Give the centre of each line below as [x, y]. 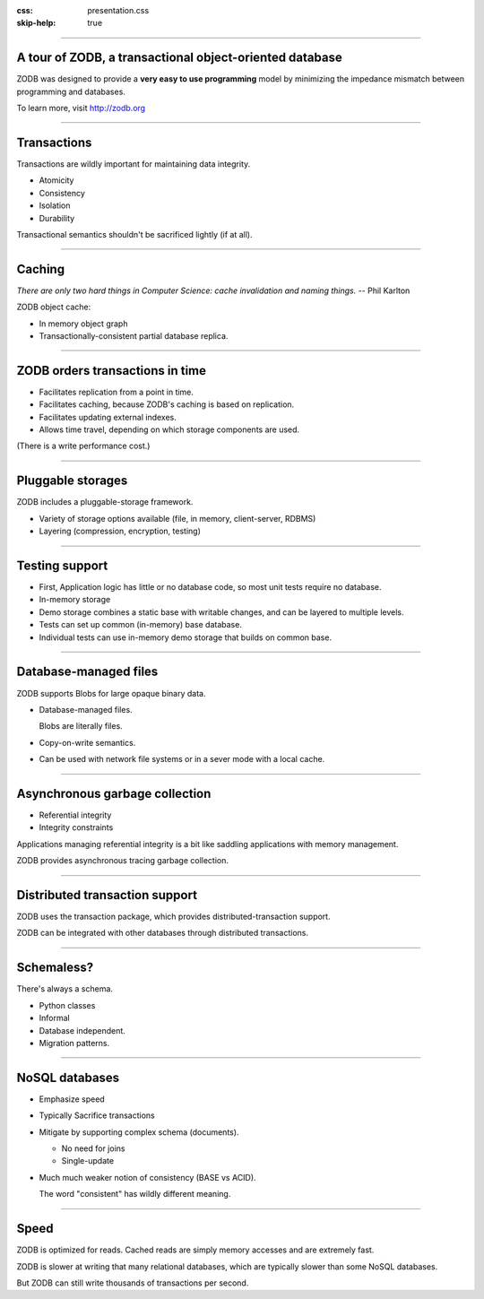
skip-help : [36, 23]
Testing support [62, 565]
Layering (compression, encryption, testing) [120, 531]
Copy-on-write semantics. [87, 742]
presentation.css [118, 10]
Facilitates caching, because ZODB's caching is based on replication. [167, 404]
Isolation [55, 205]
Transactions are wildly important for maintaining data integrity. [134, 164]
